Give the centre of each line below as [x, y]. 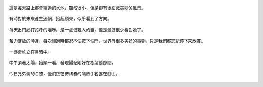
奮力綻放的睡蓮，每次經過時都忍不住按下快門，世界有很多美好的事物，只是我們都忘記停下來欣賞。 [107, 41]
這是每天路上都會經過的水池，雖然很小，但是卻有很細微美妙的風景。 [77, 8]
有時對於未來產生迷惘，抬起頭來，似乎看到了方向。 [60, 19]
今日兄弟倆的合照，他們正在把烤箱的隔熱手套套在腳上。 [65, 74]
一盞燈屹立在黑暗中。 [30, 52]
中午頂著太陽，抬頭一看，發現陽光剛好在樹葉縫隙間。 [62, 62]
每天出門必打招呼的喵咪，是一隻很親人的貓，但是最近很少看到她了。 [77, 29]
